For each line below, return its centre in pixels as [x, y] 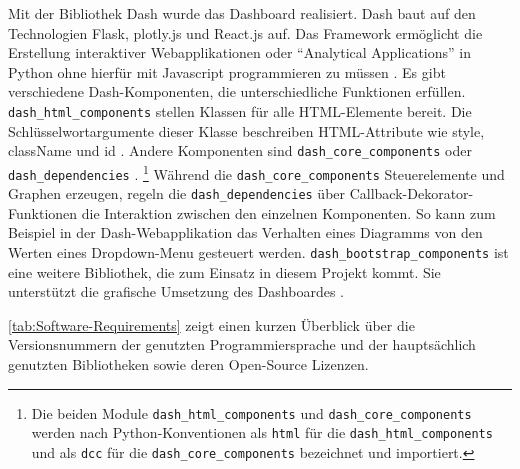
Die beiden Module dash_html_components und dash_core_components [251, 412]
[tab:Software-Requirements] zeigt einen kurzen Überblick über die [211, 324]
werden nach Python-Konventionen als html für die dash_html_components [262, 432]
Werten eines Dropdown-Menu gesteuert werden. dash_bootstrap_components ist [258, 252]
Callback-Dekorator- [411, 193]
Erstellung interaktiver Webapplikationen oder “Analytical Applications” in [239, 52]
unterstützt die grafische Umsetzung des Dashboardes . [176, 291]
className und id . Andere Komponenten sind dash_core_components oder [240, 150]
